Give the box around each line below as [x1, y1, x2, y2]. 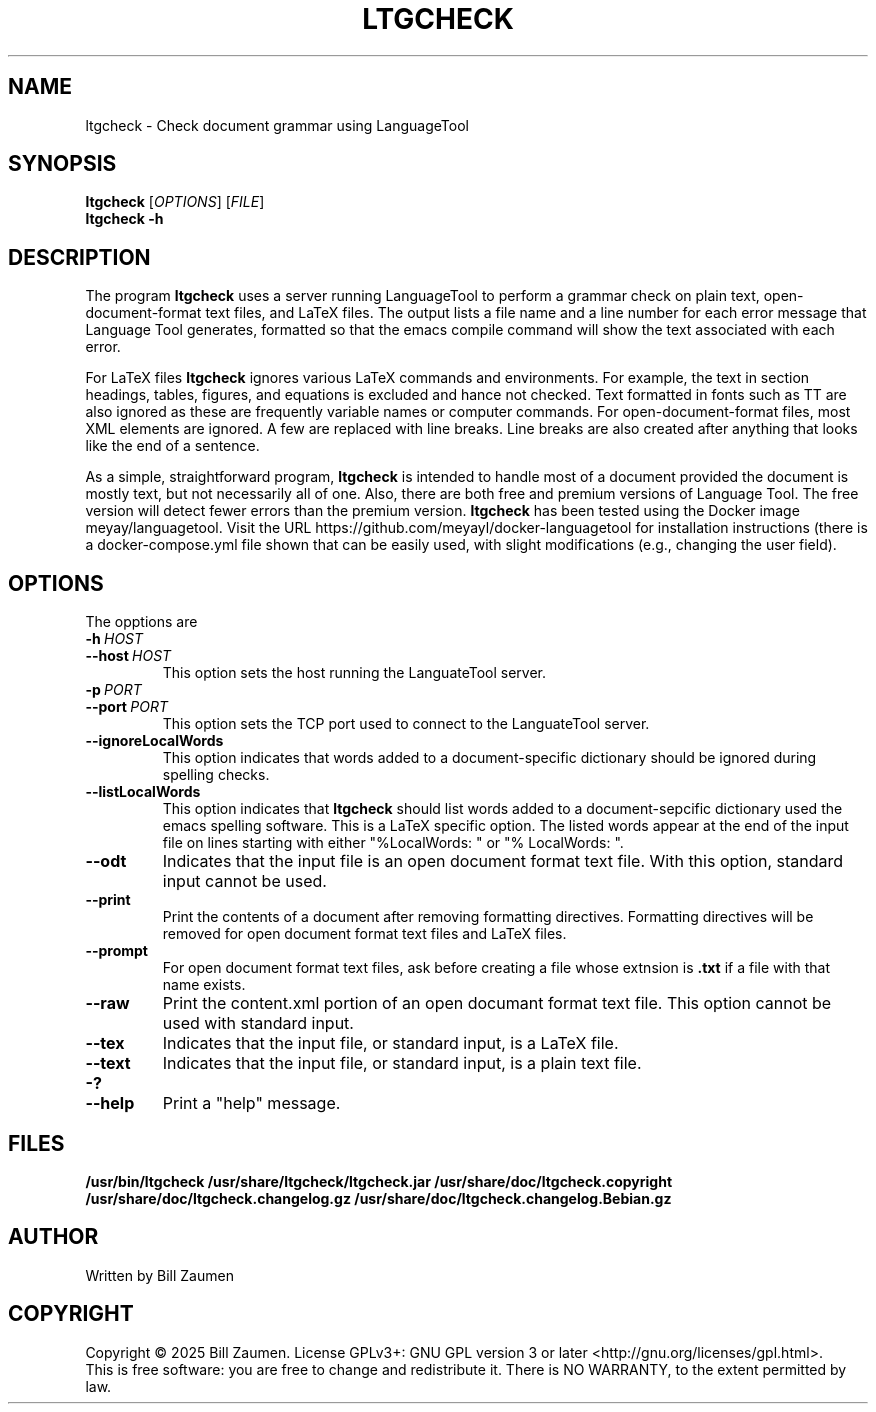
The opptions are [85, 613, 198, 631]
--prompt [85, 942, 148, 960]
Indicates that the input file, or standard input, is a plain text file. [162, 1053, 642, 1074]
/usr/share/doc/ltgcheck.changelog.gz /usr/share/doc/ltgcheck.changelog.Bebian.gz [85, 1189, 672, 1207]
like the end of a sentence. [85, 437, 260, 455]
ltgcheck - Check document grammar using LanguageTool [85, 116, 469, 134]
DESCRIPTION [8, 244, 151, 270]
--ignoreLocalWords [85, 732, 224, 750]
